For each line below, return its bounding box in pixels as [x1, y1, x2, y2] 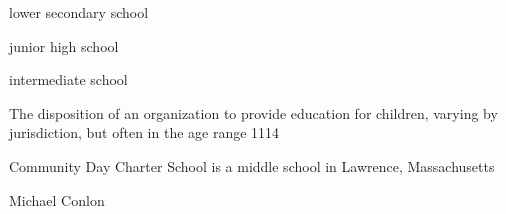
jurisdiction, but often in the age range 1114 [9, 122, 280, 143]
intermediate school [9, 69, 128, 90]
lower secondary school [9, 2, 149, 22]
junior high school [9, 35, 119, 56]
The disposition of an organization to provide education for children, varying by [9, 102, 498, 123]
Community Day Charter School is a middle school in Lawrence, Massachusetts [9, 155, 495, 176]
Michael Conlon [9, 189, 105, 210]
